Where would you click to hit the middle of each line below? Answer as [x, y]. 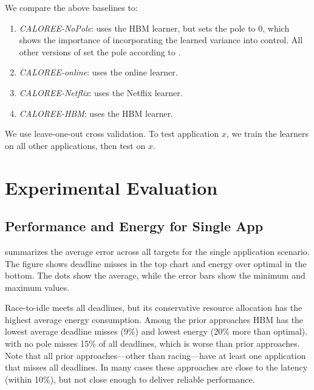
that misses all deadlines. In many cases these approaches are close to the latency [156, 367]
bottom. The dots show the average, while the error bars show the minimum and [155, 275]
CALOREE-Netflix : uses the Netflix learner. [101, 92]
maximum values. [37, 287]
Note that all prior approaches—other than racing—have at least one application [155, 355]
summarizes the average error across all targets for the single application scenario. [157, 251]
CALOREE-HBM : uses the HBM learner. [96, 113]
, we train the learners [268, 134]
